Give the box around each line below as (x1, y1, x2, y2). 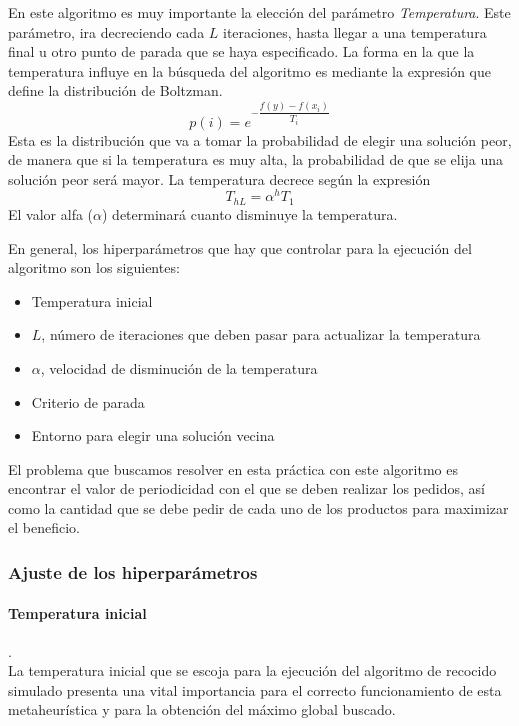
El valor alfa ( (8, 203, 94, 224)
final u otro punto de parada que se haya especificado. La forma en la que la (8, 41, 475, 62)
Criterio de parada (31, 391, 145, 412)
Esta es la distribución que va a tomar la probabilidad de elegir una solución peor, (8, 129, 512, 150)
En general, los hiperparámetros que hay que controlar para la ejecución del (8, 237, 472, 258)
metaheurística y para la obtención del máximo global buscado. (8, 699, 396, 720)
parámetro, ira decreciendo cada (8, 21, 205, 42)
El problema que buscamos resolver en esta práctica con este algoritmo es (8, 458, 458, 479)
